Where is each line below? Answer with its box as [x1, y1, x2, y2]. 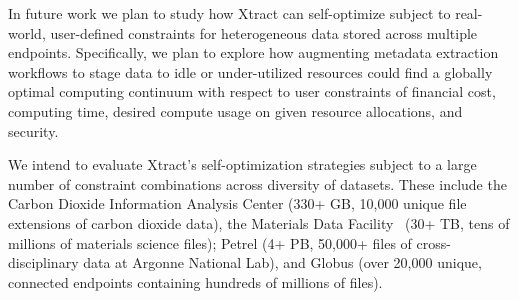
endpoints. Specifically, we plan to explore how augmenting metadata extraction [8, 42, 499, 63]
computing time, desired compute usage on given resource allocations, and [8, 100, 463, 121]
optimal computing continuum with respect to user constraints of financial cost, [8, 81, 496, 102]
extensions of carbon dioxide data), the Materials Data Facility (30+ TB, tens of [8, 212, 510, 233]
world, [8, 22, 46, 43]
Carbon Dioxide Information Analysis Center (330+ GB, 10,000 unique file [8, 193, 467, 214]
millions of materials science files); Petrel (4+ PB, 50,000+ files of [8, 232, 412, 253]
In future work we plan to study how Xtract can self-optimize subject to [8, 3, 451, 23]
